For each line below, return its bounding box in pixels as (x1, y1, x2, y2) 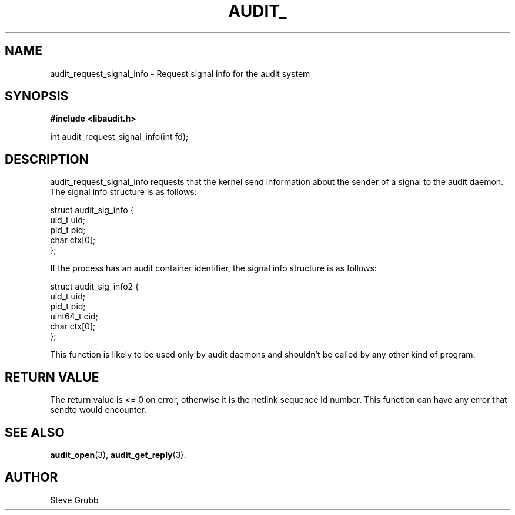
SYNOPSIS (5, 89, 69, 104)
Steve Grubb (50, 494, 99, 505)
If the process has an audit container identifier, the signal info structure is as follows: (50, 263, 377, 274)
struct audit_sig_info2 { (50, 281, 139, 292)
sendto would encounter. (50, 405, 146, 415)
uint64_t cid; (50, 311, 98, 322)
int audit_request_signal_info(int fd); (50, 132, 189, 142)
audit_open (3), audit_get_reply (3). (50, 449, 186, 460)
